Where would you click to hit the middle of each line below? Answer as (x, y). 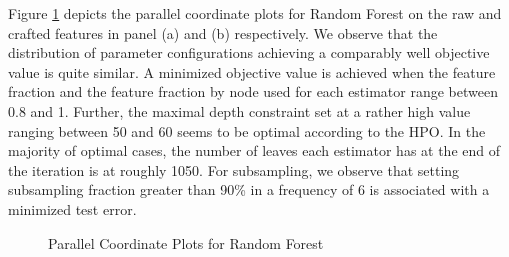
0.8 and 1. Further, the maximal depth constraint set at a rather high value (239, 110)
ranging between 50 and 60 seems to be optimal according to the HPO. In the (247, 130)
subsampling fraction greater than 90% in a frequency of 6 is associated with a (249, 189)
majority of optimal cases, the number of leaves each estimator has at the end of (254, 150)
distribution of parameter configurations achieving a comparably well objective (249, 52)
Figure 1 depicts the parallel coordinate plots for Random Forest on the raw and (255, 13)
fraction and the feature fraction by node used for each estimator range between (253, 91)
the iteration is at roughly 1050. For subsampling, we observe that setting (234, 169)
